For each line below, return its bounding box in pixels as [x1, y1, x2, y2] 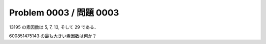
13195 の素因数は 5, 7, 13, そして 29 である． [9, 24, 99, 30]
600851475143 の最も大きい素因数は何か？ [9, 33, 97, 39]
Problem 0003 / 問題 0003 [9, 7, 119, 18]
